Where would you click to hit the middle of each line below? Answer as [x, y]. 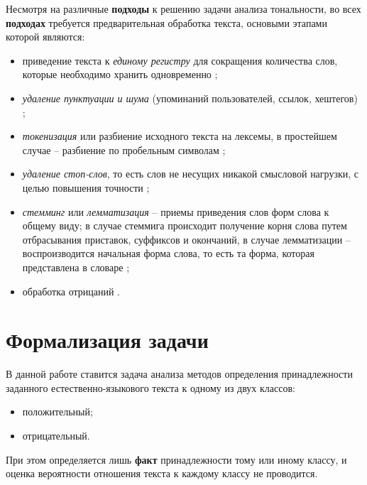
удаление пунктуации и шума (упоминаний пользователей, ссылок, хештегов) [190, 98]
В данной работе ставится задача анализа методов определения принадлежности [179, 374]
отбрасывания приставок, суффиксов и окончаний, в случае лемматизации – [186, 239]
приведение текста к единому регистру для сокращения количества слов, [180, 60]
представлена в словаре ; [76, 267]
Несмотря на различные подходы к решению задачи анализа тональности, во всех [183, 9]
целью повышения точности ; [86, 187]
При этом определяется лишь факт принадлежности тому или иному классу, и [176, 459]
